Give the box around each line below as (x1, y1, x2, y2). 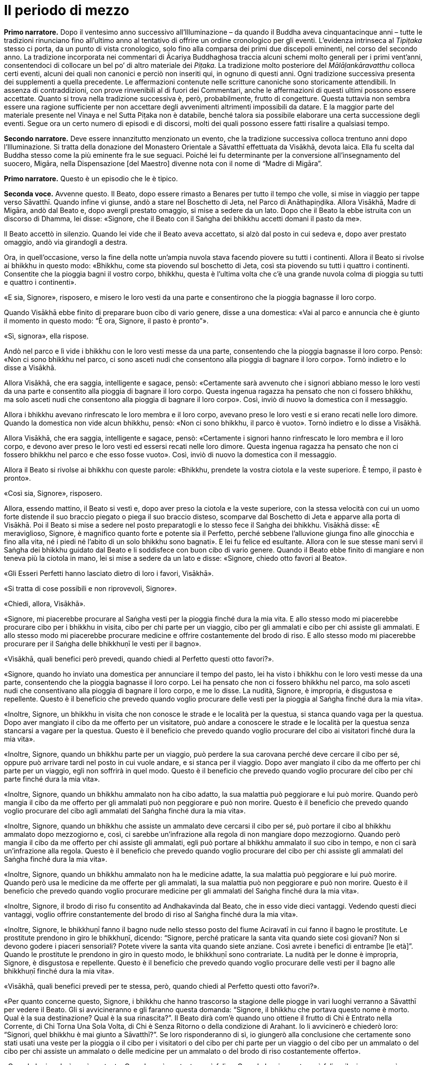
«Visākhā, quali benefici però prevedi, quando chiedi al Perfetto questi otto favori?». (4, 654, 274, 663)
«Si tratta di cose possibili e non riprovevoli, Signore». (4, 584, 177, 593)
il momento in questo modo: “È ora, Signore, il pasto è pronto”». (4, 316, 209, 325)
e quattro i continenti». (4, 277, 77, 286)
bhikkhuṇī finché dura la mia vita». (4, 966, 114, 975)
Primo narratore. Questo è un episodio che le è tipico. (4, 174, 178, 183)
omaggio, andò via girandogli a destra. (4, 237, 128, 246)
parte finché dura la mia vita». (4, 774, 100, 783)
